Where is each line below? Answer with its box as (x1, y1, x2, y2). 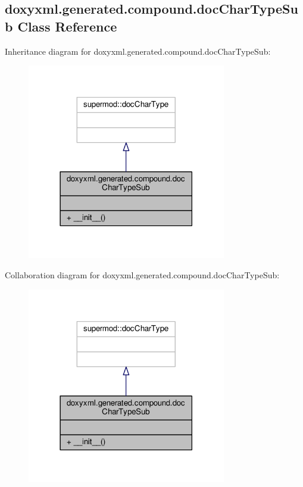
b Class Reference (5, 17, 117, 35)
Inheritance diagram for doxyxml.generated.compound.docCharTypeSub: (5, 45, 271, 57)
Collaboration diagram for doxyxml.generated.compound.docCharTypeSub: (5, 268, 280, 281)
